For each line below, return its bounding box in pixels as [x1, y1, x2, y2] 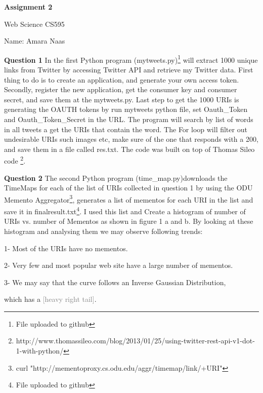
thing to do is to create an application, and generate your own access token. [4, 74, 239, 85]
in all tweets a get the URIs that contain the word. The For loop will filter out [4, 124, 247, 134]
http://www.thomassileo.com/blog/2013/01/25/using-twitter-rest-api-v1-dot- [16, 335, 255, 346]
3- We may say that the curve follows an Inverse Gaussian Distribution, [4, 277, 226, 287]
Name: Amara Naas [4, 35, 65, 46]
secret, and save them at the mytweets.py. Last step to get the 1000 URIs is [4, 94, 239, 104]
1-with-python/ [16, 345, 64, 356]
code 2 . [4, 154, 26, 166]
